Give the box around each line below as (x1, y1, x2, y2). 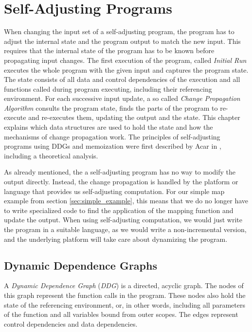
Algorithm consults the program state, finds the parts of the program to (4, 102, 218, 113)
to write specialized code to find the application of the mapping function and (4, 205, 234, 215)
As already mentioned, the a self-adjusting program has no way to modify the (4, 167, 236, 177)
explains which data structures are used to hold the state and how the (4, 122, 213, 132)
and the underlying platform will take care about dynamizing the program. (4, 234, 228, 244)
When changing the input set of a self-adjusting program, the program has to (4, 26, 234, 37)
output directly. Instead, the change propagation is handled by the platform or (4, 176, 238, 187)
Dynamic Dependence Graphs (4, 257, 157, 273)
